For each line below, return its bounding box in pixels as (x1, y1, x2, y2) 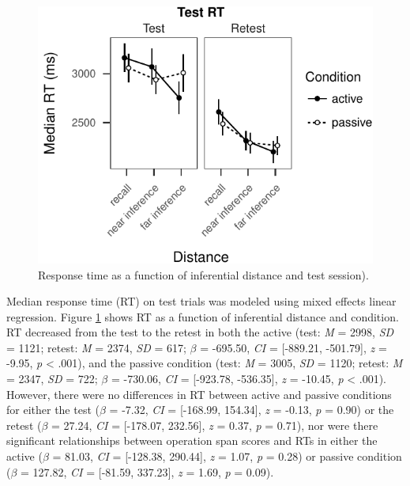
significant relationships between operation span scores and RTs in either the (6, 432, 378, 449)
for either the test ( (6, 401, 100, 418)
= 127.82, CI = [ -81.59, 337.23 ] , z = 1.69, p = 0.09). (21, 463, 274, 480)
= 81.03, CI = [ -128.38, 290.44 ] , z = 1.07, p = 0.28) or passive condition (52, 448, 402, 465)
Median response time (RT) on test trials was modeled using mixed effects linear (6, 293, 397, 309)
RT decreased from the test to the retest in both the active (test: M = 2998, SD (6, 324, 394, 340)
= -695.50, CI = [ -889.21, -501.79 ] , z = (200, 339, 387, 355)
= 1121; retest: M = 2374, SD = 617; (6, 339, 186, 355)
